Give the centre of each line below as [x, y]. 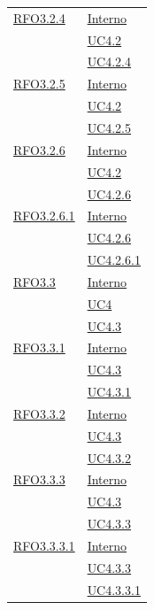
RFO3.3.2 [39, 413]
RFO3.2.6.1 [44, 216]
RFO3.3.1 [39, 347]
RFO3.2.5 [39, 84]
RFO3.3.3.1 [44, 545]
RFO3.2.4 [39, 17]
